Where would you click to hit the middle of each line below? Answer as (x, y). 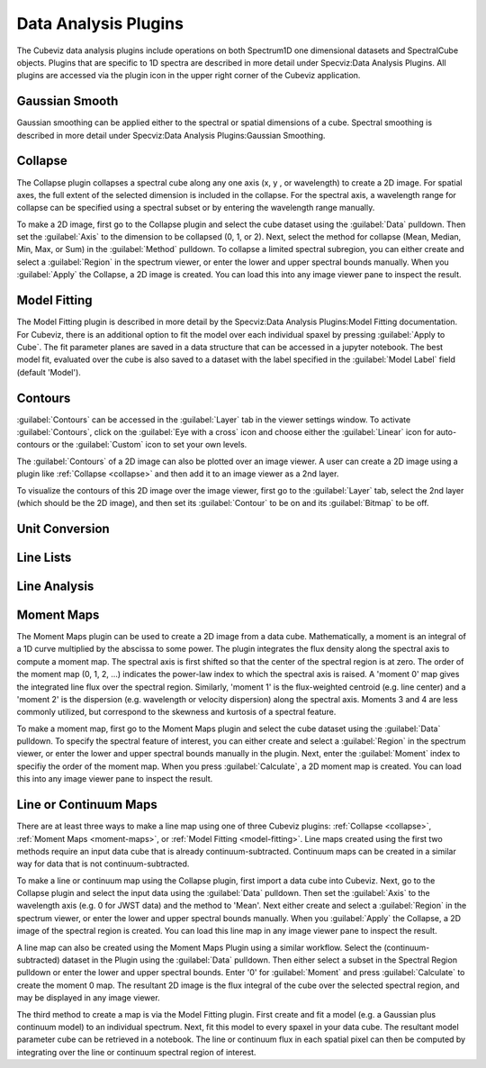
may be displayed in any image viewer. (89, 998)
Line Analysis (55, 586)
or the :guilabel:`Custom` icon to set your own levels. (149, 445)
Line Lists (44, 557)
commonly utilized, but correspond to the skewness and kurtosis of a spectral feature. (176, 712)
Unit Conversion (63, 528)
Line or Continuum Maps (87, 805)
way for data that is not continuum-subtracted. (103, 864)
